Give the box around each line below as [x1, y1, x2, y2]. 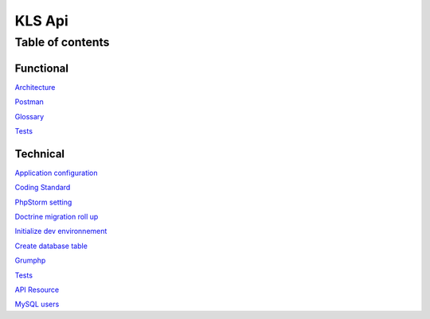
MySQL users [14, 299, 60, 309]
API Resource [14, 285, 60, 294]
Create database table [14, 241, 88, 251]
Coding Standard [14, 183, 71, 193]
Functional [14, 61, 69, 75]
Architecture [14, 82, 56, 91]
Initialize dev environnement [14, 227, 107, 236]
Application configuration [14, 168, 99, 177]
